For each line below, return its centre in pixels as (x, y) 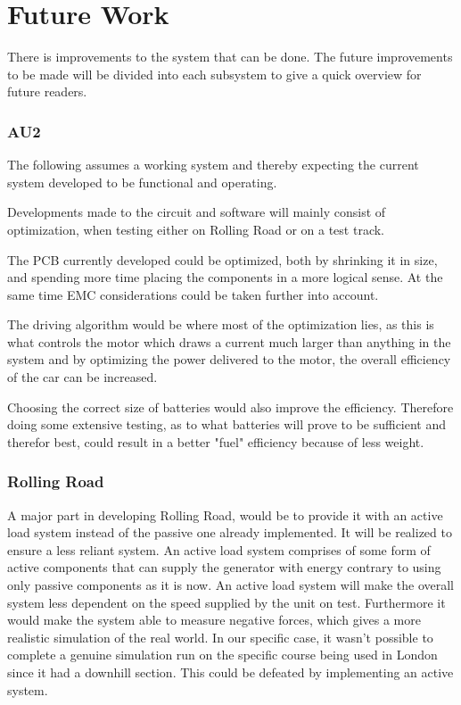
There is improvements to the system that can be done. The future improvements (230, 57)
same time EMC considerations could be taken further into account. (193, 294)
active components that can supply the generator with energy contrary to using (224, 567)
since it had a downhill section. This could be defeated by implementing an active (230, 672)
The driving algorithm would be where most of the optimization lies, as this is (221, 324)
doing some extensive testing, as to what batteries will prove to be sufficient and (227, 424)
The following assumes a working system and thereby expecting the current (213, 165)
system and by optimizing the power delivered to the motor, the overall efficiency (229, 359)
